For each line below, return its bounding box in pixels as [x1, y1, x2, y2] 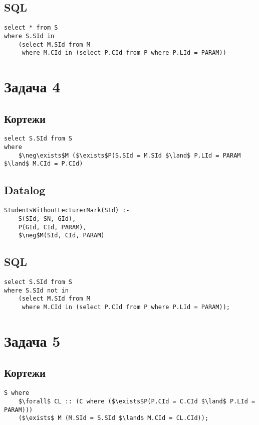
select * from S [4, 24, 58, 32]
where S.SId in [4, 32, 55, 40]
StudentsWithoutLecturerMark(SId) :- [4, 207, 130, 214]
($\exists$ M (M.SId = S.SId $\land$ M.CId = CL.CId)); [18, 414, 209, 422]
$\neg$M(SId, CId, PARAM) [18, 232, 105, 239]
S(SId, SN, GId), [18, 215, 76, 222]
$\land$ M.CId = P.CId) [4, 160, 83, 168]
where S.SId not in [4, 287, 69, 294]
